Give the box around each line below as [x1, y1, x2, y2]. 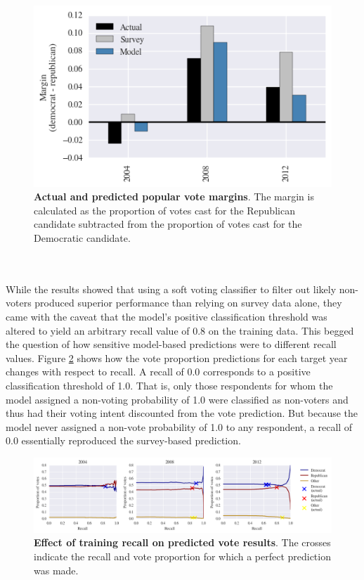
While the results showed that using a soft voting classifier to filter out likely [6, 281, 337, 296]
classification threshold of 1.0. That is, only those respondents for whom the [6, 378, 333, 393]
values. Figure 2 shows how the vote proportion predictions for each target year [6, 350, 348, 365]
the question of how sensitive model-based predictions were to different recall [6, 337, 337, 352]
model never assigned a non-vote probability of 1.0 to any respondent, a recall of [6, 419, 353, 434]
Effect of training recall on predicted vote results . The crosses [34, 535, 331, 550]
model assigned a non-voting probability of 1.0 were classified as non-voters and [6, 392, 349, 406]
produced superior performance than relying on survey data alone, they [34, 295, 342, 310]
